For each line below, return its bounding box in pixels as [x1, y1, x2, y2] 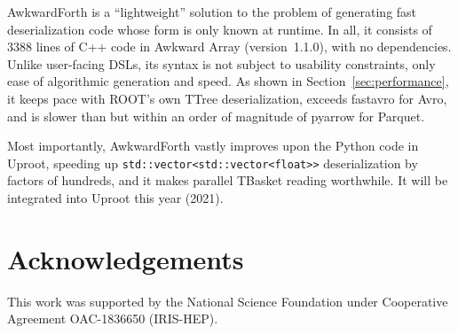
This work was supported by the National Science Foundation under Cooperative [7, 291, 448, 310]
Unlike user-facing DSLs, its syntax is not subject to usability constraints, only [7, 54, 436, 73]
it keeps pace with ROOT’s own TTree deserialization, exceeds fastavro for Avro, [7, 89, 447, 107]
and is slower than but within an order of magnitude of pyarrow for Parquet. [7, 106, 425, 125]
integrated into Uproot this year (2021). [7, 189, 224, 206]
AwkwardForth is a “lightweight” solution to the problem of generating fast [7, 3, 417, 20]
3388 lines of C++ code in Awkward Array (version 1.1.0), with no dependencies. [7, 37, 452, 56]
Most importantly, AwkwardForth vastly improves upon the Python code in [7, 136, 419, 155]
